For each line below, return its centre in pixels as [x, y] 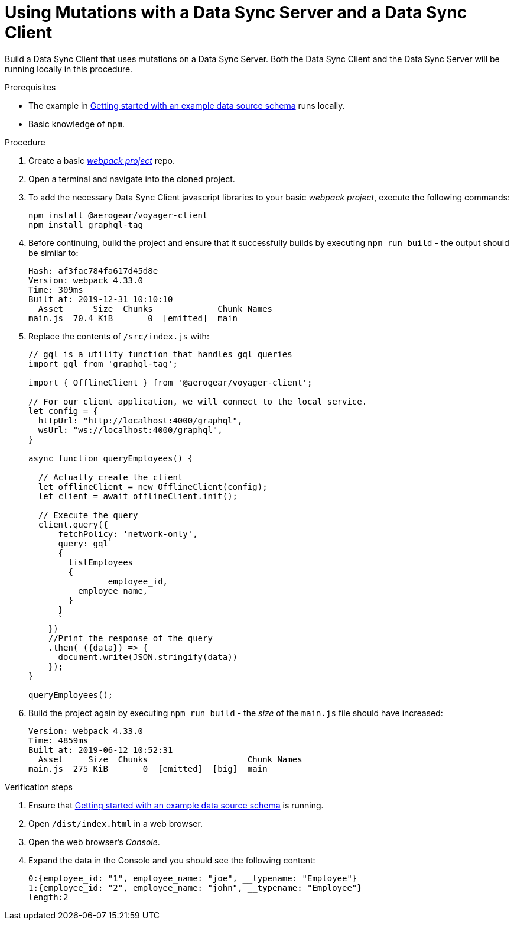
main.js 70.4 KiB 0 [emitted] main [133, 318]
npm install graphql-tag [86, 224]
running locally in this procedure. [69, 69]
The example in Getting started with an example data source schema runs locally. [187, 105]
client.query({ [73, 524]
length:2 [48, 897]
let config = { [64, 411]
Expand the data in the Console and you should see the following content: [172, 860]
